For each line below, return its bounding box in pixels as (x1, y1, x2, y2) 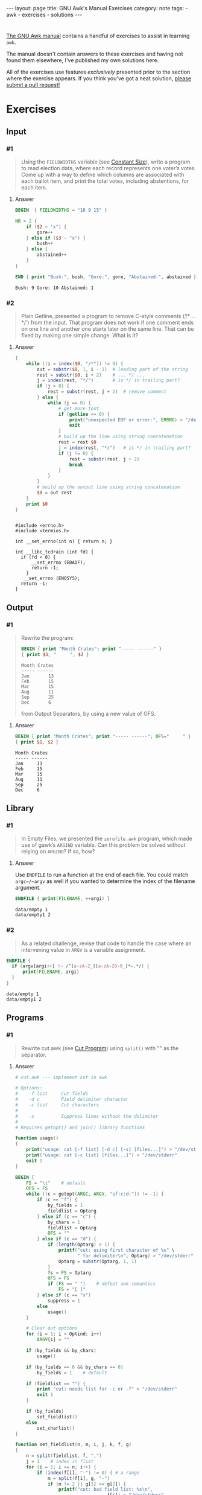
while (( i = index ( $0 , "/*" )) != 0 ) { (26, 360, 124, 366)
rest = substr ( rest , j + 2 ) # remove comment (47, 389, 167, 395)
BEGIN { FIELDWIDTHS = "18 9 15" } (14, 207, 107, 214)
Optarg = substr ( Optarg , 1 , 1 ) (58, 1258, 137, 1264)
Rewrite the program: (21, 634, 74, 642)
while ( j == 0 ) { (47, 400, 92, 406)
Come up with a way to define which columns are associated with (21, 171, 185, 179)
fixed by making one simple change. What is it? (21, 331, 139, 339)
